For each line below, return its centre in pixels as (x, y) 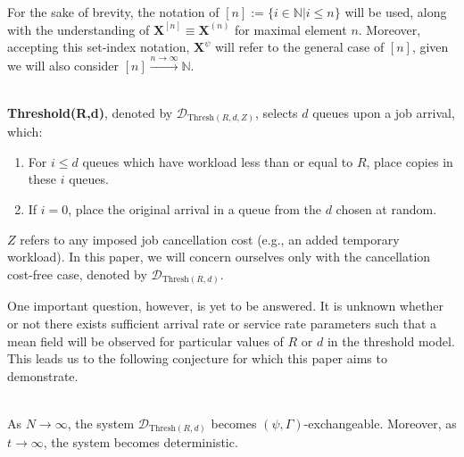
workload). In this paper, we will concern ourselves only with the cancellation (219, 257)
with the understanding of (79, 29)
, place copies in (410, 161)
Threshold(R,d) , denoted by (90, 112)
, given (430, 47)
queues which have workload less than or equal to (218, 161)
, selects (277, 112)
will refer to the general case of (300, 47)
